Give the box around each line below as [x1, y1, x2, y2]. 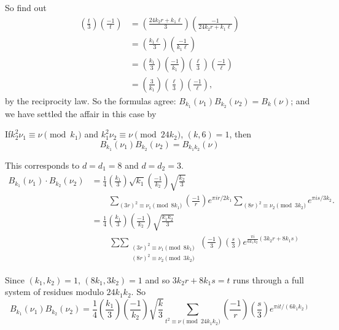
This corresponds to [5, 158, 80, 171]
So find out [5, 1, 47, 13]
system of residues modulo [5, 285, 104, 298]
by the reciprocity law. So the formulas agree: [5, 94, 176, 107]
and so [145, 273, 170, 286]
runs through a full [233, 273, 304, 286]
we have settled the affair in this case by [5, 107, 157, 120]
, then [229, 128, 252, 140]
